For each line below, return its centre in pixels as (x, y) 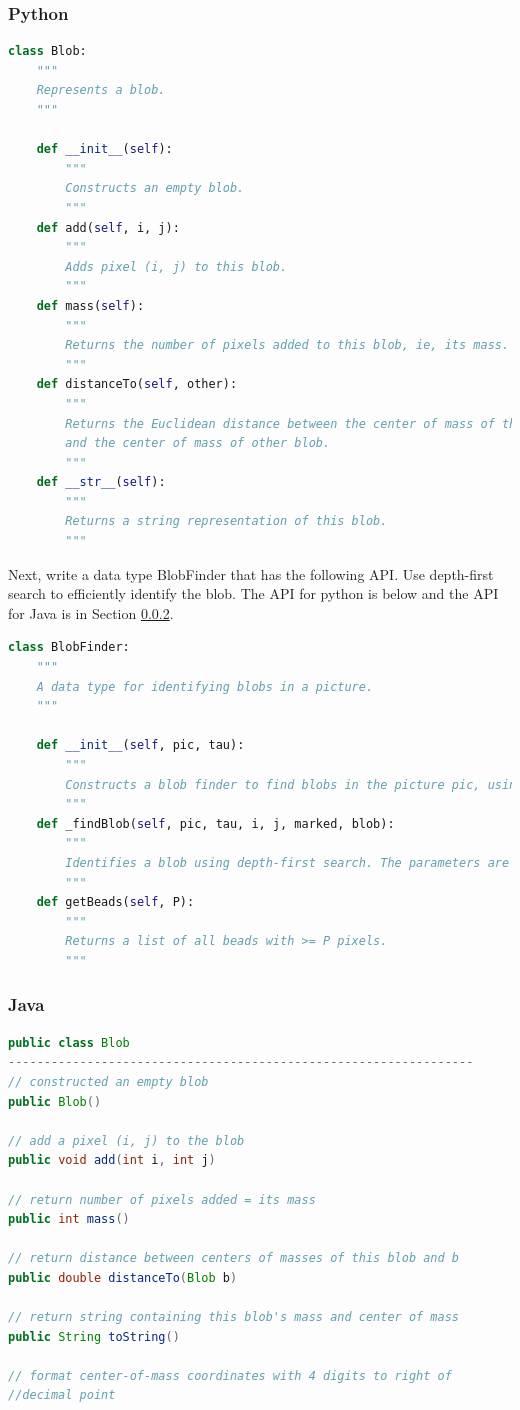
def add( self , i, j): (108, 227)
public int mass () (69, 1219)
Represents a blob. (101, 90)
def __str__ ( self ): (101, 482)
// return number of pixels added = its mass (162, 1199)
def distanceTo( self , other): (137, 384)
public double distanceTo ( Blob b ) (123, 1277)
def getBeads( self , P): (115, 902)
